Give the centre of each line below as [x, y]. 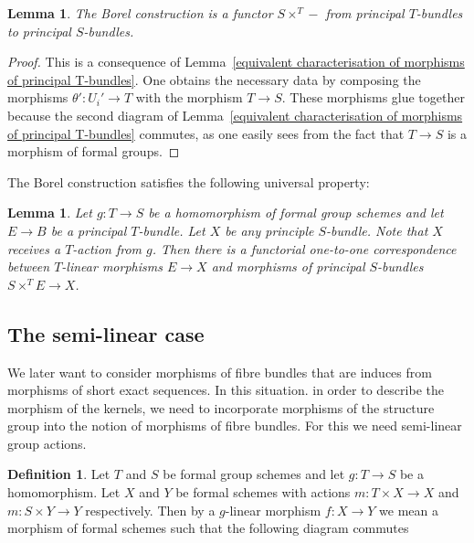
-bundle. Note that [377, 230]
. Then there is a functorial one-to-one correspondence [304, 248]
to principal [39, 31]
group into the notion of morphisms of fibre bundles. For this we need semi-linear [235, 426]
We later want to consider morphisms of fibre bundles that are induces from [220, 372]
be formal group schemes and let [254, 474]
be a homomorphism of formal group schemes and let [296, 213]
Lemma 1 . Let [50, 213]
